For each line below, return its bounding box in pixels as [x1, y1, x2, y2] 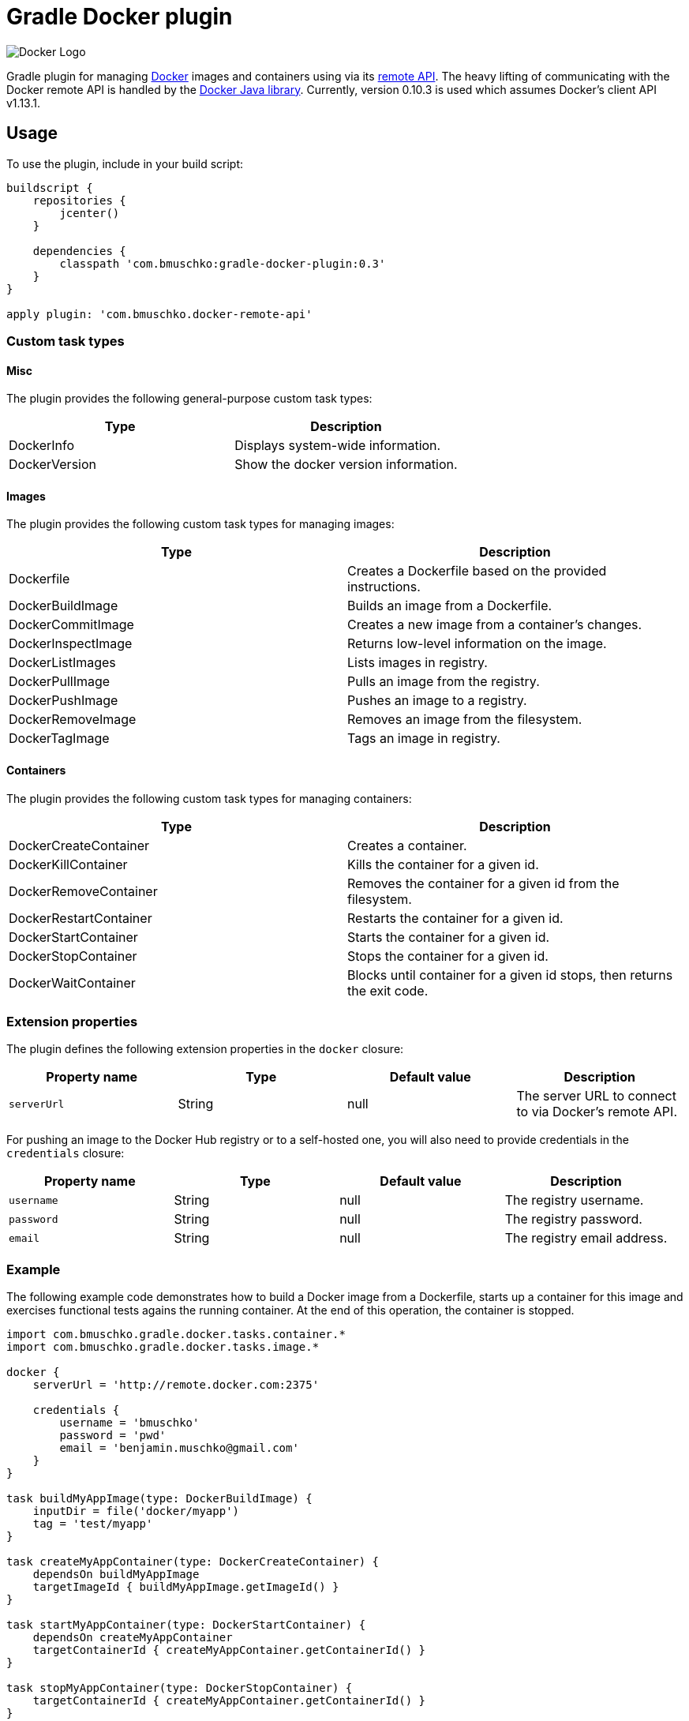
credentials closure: [6, 1146, 125, 1160]
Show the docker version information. [234, 456, 458, 473]
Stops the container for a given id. [347, 947, 549, 964]
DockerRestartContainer [9, 909, 152, 926]
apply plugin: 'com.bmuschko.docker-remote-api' [6, 307, 313, 321]
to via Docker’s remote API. [516, 1104, 677, 1120]
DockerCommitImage [9, 617, 134, 633]
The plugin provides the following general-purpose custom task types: [6, 392, 373, 406]
